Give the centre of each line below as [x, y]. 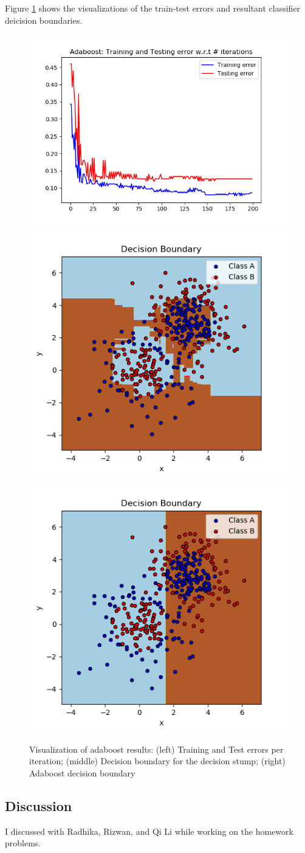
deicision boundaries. [44, 20]
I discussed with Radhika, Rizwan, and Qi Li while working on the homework [149, 831]
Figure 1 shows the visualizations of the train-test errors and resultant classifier [153, 8]
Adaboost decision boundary [82, 772]
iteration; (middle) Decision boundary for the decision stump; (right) [157, 761]
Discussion [39, 805]
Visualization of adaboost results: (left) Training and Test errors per [156, 749]
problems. [23, 843]
